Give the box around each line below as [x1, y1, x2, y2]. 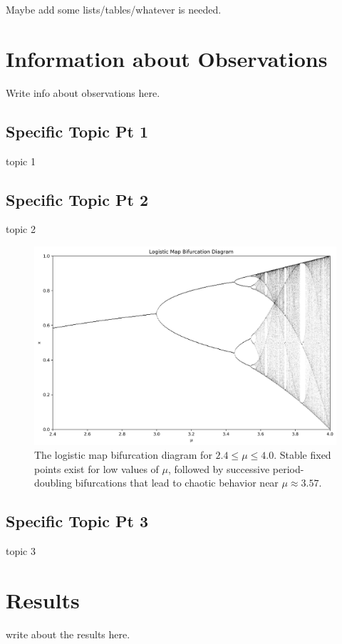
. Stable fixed [274, 447, 331, 462]
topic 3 [6, 544, 36, 559]
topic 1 [6, 153, 36, 168]
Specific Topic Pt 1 [6, 120, 148, 142]
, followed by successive [168, 461, 270, 476]
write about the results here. [6, 626, 130, 641]
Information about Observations [6, 43, 328, 73]
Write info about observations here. [6, 85, 160, 100]
